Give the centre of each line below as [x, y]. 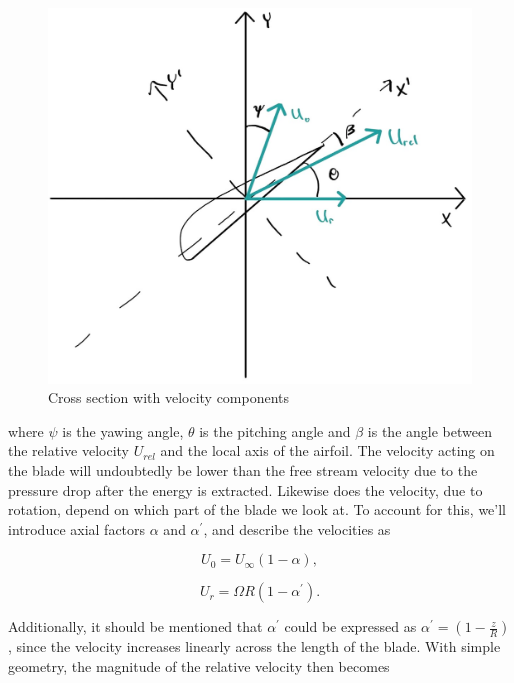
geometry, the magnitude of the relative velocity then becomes [199, 665]
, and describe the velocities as [297, 528]
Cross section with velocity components [169, 397]
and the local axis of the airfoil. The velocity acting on [327, 450]
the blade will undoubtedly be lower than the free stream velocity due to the [243, 469]
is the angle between [429, 430]
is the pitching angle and [275, 430]
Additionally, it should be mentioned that [135, 626]
